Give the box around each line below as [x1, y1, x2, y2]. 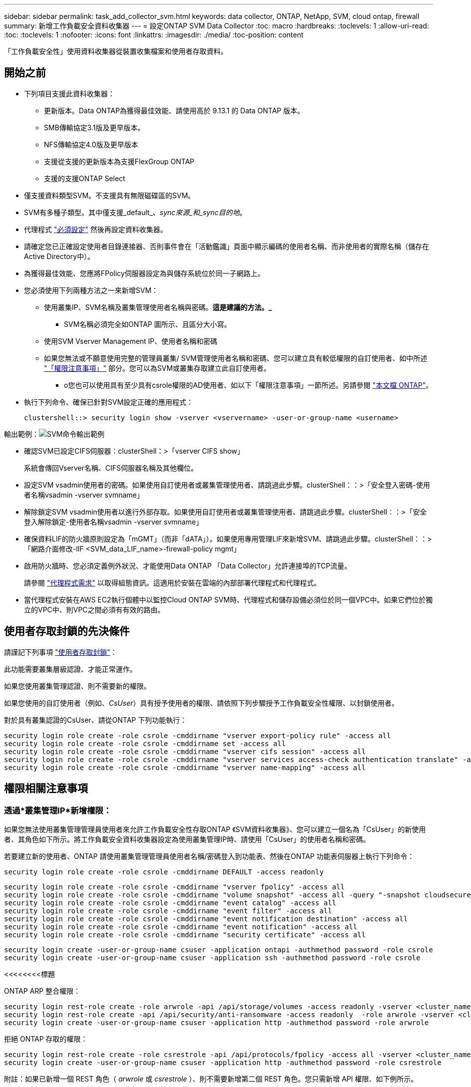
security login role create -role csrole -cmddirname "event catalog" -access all [4, 898, 336, 907]
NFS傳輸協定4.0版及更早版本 [44, 140, 138, 149]
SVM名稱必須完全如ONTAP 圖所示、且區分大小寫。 [64, 319, 231, 328]
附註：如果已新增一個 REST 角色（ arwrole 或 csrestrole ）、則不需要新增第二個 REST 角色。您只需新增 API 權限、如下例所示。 [4, 1074, 418, 1083]
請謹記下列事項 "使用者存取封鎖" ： [4, 647, 117, 656]
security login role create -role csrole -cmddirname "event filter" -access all [4, 906, 332, 915]
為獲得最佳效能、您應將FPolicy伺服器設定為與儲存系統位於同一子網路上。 [24, 269, 264, 277]
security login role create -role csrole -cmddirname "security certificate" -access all [4, 930, 366, 939]
